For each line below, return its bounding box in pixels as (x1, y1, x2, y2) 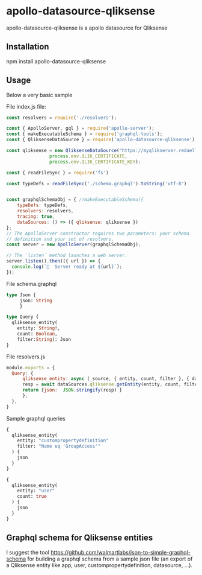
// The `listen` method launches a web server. (6, 252, 128, 259)
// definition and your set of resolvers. (6, 236, 114, 242)
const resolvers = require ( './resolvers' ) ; (6, 115, 117, 121)
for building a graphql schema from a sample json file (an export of (26, 555, 193, 562)
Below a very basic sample (6, 91, 73, 98)
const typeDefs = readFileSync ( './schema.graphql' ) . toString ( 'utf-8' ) (6, 180, 187, 186)
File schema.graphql (6, 280, 57, 287)
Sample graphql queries (6, 415, 66, 422)
